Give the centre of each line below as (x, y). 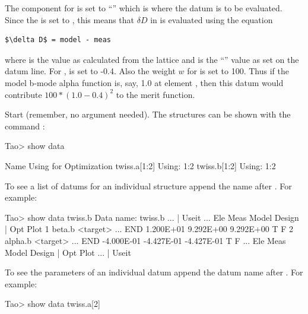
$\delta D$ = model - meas (58, 40)
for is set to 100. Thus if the (238, 71)
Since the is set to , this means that (70, 19)
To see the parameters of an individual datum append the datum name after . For (154, 272)
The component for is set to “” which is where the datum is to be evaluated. (144, 8)
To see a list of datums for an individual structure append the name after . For (148, 185)
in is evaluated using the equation (212, 19)
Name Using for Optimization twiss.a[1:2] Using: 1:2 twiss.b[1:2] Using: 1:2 (140, 165)
